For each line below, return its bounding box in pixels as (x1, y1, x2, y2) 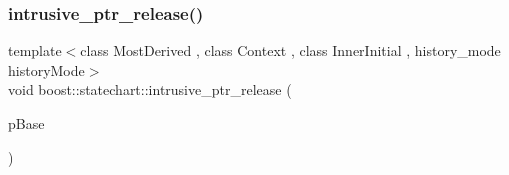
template (8, 40, 62, 61)
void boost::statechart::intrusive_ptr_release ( (8, 79, 292, 100)
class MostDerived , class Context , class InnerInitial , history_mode (80, 40, 501, 61)
